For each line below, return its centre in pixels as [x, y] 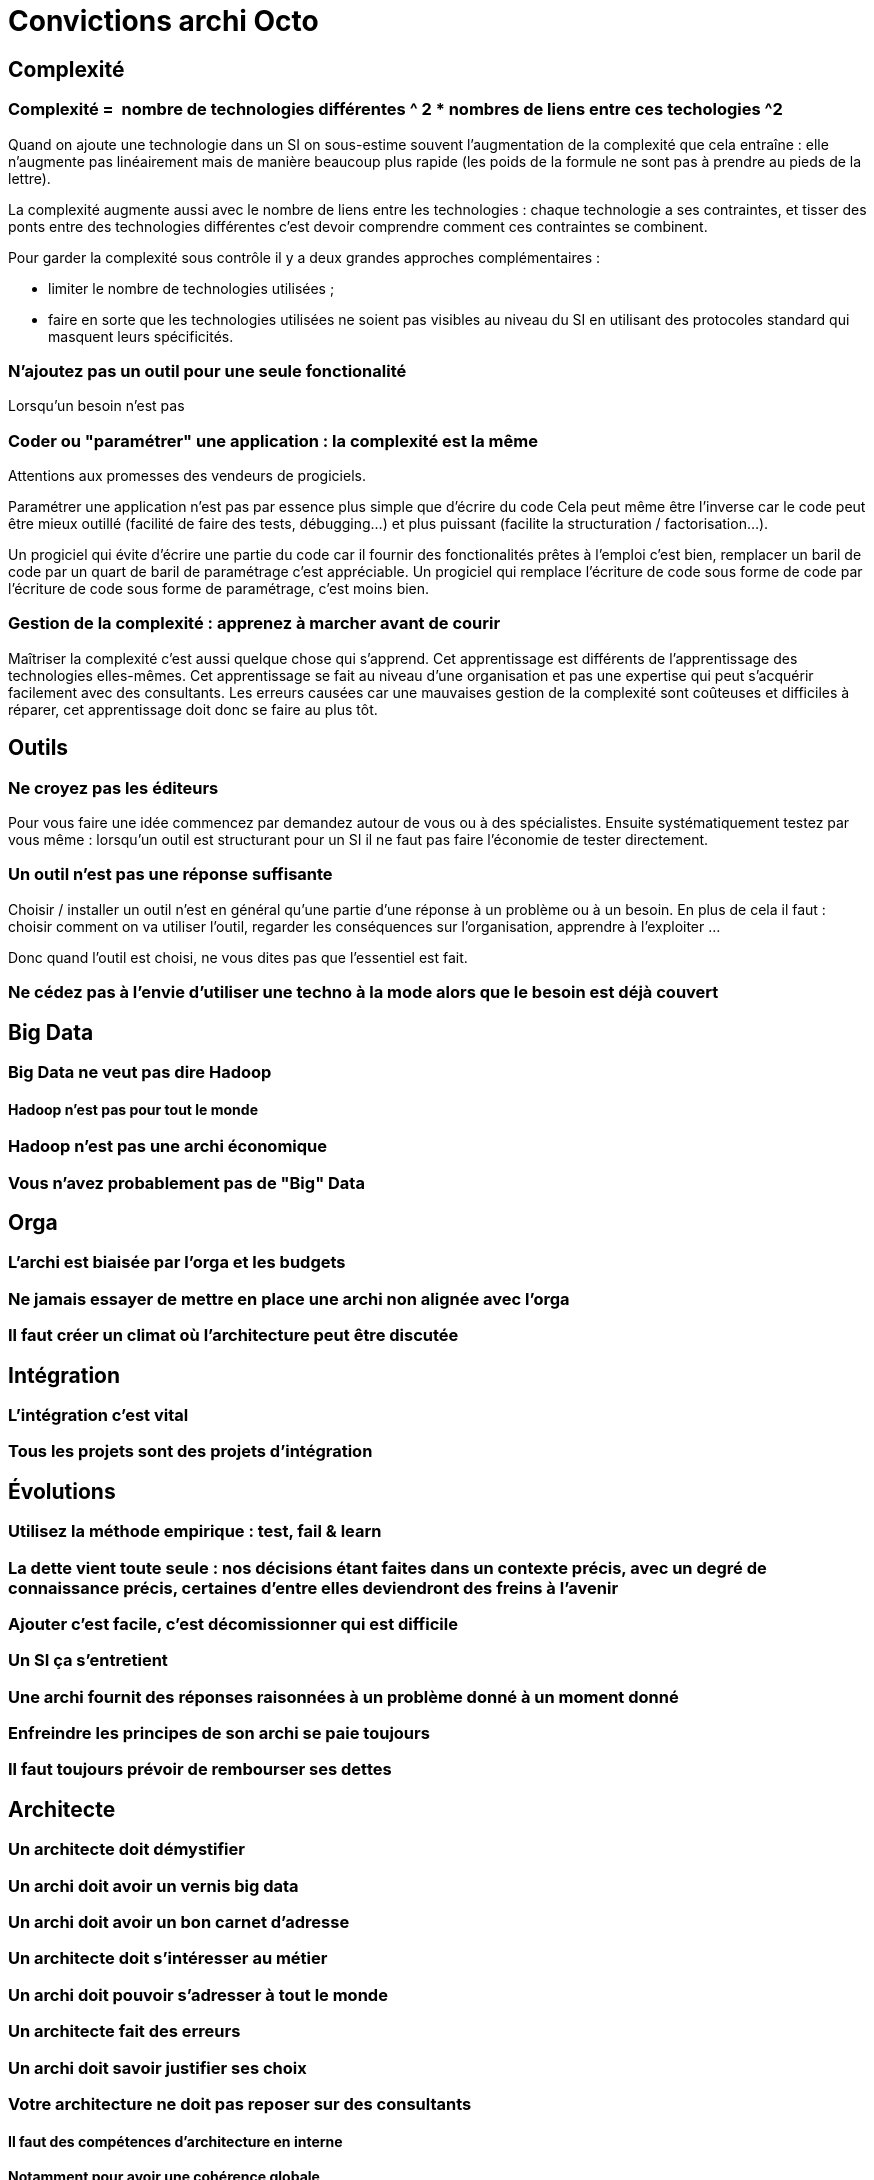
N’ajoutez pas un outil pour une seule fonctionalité [207, 370]
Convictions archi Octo [163, 21]
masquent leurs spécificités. [141, 336]
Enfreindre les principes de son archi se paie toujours [219, 1733]
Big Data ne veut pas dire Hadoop [140, 1071]
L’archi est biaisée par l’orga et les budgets [177, 1262]
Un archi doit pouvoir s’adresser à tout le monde [198, 1994]
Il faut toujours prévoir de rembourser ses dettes [200, 1769]
